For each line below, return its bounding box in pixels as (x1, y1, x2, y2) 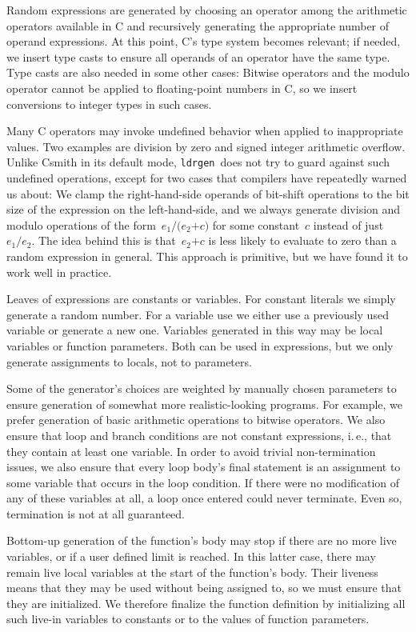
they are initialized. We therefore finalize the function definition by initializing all (6, 594, 406, 611)
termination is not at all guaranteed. (6, 505, 186, 522)
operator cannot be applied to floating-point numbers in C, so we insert (6, 79, 358, 96)
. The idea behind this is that (31, 232, 176, 249)
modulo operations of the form (6, 216, 156, 233)
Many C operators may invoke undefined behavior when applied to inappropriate (6, 122, 403, 139)
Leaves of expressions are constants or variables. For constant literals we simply (6, 290, 396, 307)
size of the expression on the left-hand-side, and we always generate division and (6, 201, 401, 218)
